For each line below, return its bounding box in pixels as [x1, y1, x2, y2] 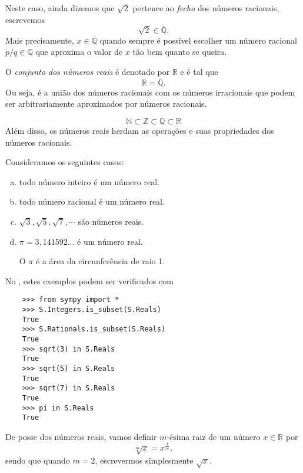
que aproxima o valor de [35, 45, 123, 58]
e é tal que [180, 65, 218, 77]
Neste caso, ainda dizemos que [5, 2, 115, 14]
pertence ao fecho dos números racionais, [132, 2, 279, 14]
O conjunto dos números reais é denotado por [5, 65, 170, 77]
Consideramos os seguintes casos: [5, 156, 124, 168]
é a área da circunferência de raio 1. [36, 255, 165, 267]
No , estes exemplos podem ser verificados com [5, 274, 174, 287]
